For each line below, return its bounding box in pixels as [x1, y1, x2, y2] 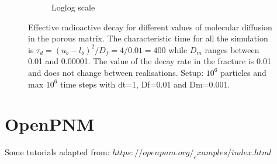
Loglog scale [51, 1, 95, 13]
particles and [220, 66, 266, 78]
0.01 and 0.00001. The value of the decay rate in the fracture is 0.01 [28, 55, 271, 67]
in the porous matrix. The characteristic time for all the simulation [28, 32, 268, 44]
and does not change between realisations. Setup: [28, 66, 204, 78]
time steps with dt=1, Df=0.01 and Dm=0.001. [60, 78, 230, 90]
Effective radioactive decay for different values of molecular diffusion [28, 20, 272, 33]
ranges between [205, 43, 259, 55]
